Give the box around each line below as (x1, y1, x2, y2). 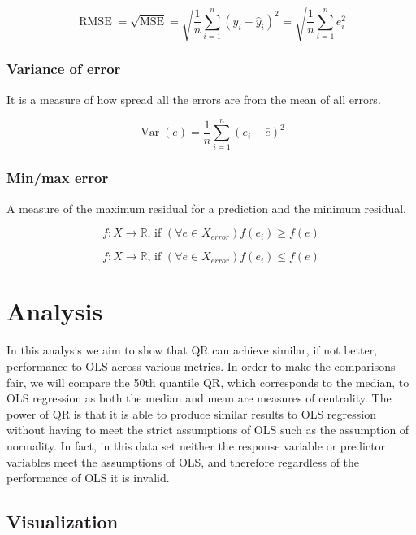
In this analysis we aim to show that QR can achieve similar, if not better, (6, 341, 378, 359)
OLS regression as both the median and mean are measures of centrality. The (6, 389, 392, 407)
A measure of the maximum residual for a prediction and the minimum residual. (6, 199, 406, 216)
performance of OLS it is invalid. (6, 469, 170, 486)
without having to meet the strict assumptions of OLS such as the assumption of (6, 421, 409, 438)
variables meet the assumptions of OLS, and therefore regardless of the (6, 453, 360, 470)
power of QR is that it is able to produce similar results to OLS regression (6, 405, 376, 422)
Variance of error (6, 59, 121, 79)
